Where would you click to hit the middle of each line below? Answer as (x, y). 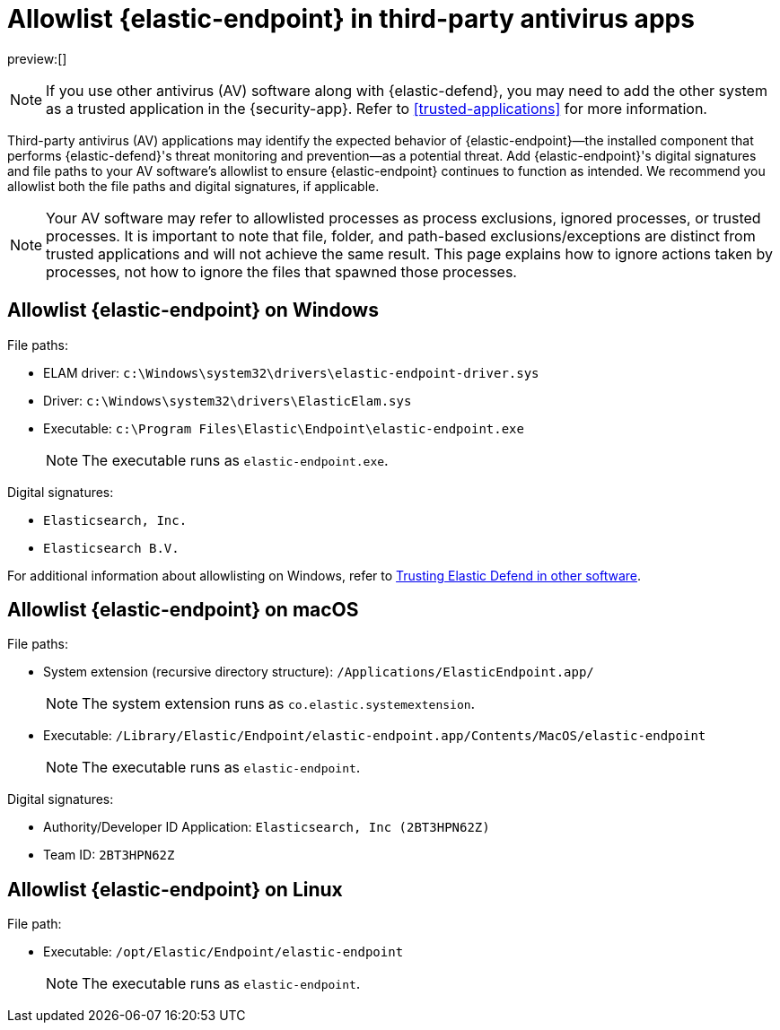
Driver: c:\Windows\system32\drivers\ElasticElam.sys (228, 400)
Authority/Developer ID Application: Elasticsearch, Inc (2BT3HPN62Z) (267, 827)
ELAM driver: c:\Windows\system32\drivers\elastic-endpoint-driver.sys (291, 372)
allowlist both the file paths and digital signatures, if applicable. (193, 186)
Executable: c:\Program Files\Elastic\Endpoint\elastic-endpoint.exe (284, 428)
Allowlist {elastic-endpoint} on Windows (193, 310)
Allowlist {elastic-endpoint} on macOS (183, 610)
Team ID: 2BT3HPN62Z (109, 855)
